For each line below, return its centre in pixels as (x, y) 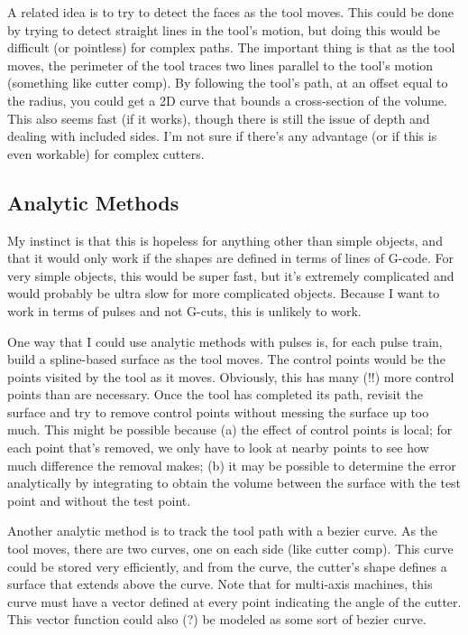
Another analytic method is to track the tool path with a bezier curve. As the (223, 531)
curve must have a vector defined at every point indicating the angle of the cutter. (234, 601)
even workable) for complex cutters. (106, 153)
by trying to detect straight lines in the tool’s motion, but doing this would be (224, 29)
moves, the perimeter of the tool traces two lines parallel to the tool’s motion (220, 65)
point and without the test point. (99, 500)
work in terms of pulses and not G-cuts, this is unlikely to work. (184, 310)
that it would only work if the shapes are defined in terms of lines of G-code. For (231, 258)
